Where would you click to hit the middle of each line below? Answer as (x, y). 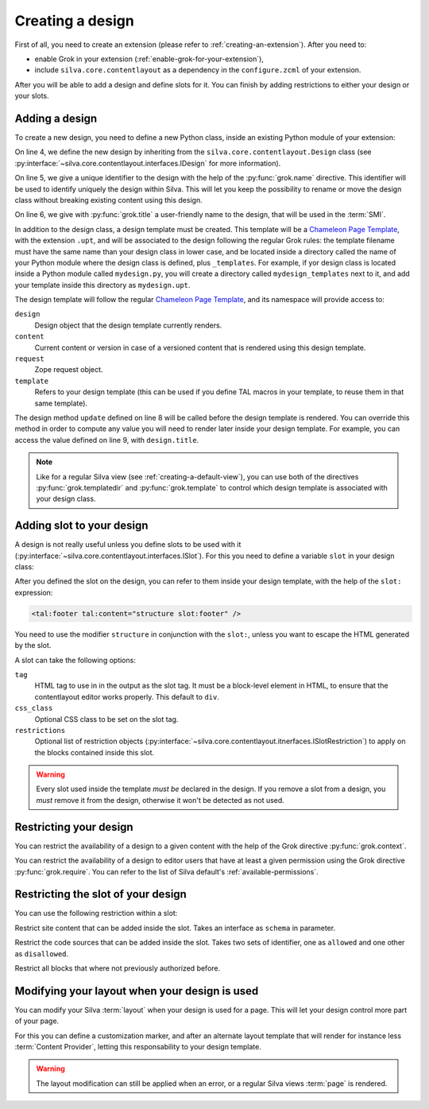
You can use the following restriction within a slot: (96, 913)
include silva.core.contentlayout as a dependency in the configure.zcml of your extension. (198, 70)
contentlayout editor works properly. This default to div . (127, 696)
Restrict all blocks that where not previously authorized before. (118, 968)
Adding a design (56, 118)
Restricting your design (74, 827)
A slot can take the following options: (75, 660)
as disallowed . (42, 953)
